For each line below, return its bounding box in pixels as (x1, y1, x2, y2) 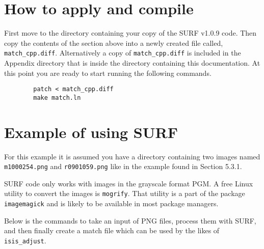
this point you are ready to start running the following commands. (4, 67, 212, 78)
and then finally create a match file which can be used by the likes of (4, 225, 220, 236)
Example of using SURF (4, 121, 178, 142)
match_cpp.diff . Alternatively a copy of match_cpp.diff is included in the (4, 47, 241, 58)
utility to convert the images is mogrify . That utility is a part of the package (4, 188, 245, 199)
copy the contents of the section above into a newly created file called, (4, 37, 223, 48)
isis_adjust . (4, 235, 46, 245)
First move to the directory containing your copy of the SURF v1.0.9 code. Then (4, 27, 257, 38)
